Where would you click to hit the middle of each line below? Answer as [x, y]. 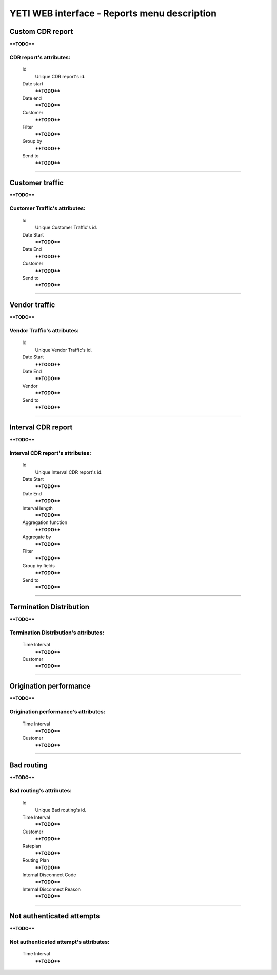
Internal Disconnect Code [49, 875]
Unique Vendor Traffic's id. [64, 350]
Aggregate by [37, 537]
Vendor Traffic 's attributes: [44, 331]
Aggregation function [45, 522]
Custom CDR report [41, 32]
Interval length [38, 508]
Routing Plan [36, 860]
